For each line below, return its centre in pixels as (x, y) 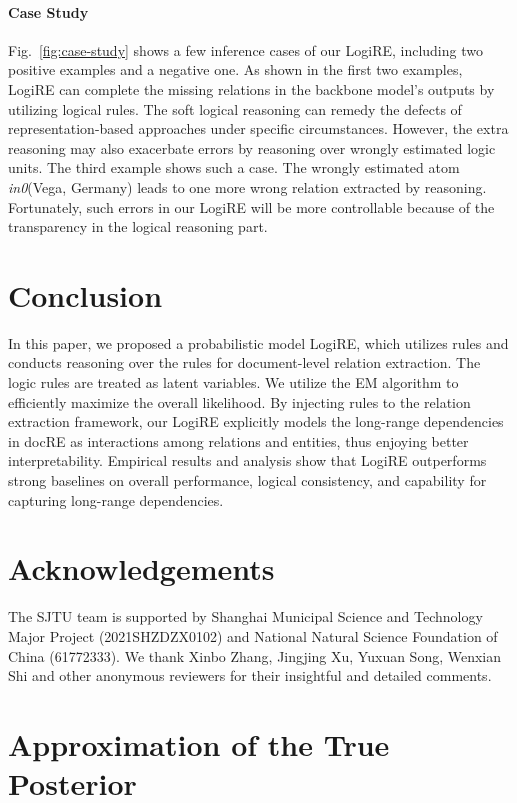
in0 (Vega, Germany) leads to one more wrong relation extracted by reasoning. (247, 186)
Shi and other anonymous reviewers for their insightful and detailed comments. (250, 675)
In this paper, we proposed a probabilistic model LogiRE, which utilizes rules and (258, 342)
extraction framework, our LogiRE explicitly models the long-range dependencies (256, 421)
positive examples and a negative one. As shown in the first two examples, (235, 69)
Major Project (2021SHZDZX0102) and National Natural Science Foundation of (253, 635)
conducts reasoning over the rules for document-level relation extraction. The (244, 362)
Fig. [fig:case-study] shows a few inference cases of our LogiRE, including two (245, 49)
